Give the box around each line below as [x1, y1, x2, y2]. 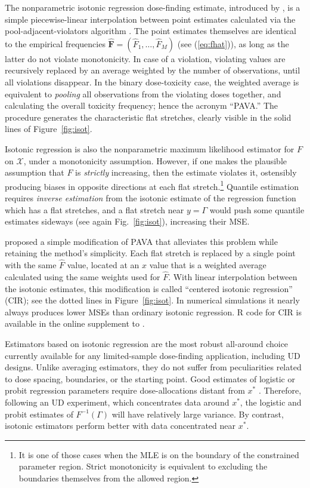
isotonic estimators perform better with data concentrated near [5, 419, 236, 432]
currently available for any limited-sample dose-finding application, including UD [5, 349, 300, 361]
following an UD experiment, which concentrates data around [5, 395, 230, 408]
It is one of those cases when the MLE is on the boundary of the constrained [18, 448, 299, 461]
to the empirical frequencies [5, 37, 106, 50]
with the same [5, 259, 57, 271]
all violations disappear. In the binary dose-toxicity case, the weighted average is [5, 75, 299, 88]
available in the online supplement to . [5, 317, 145, 330]
